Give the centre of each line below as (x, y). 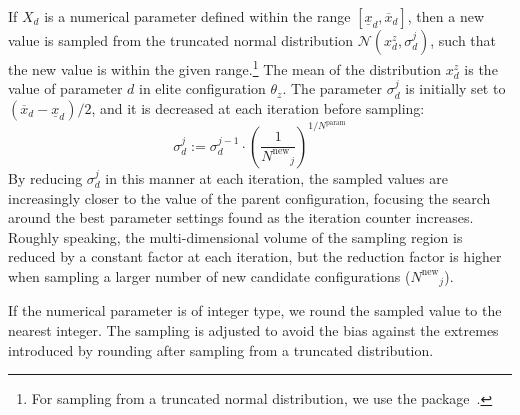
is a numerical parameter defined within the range (197, 16)
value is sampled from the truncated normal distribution (180, 40)
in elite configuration (202, 88)
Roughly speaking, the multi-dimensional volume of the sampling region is (235, 236)
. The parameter (332, 88)
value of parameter (65, 88)
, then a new (446, 16)
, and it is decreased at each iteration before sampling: (258, 107)
